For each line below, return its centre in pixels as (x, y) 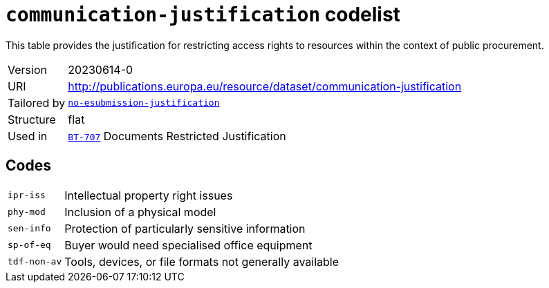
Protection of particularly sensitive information (185, 228)
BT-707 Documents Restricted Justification (177, 136)
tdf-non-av (35, 262)
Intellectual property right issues (149, 195)
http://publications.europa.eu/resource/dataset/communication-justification (265, 86)
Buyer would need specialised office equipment (188, 245)
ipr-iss (27, 195)
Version (27, 69)
